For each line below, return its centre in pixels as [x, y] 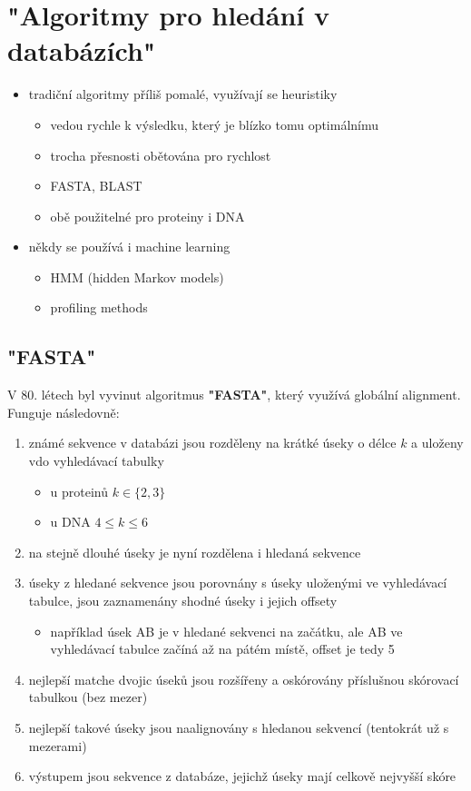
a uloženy [437, 443]
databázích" [82, 50]
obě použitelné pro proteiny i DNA [147, 216]
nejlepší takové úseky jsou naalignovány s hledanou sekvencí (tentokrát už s [239, 727]
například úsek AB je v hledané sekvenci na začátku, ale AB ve [226, 631]
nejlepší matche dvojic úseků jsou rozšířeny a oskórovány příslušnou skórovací [244, 679]
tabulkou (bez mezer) [88, 697]
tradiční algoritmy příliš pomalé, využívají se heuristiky [183, 94]
